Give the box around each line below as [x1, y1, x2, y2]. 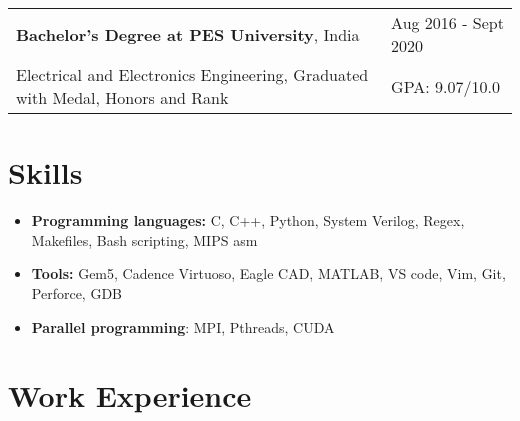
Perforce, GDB [31, 282, 122, 303]
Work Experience [8, 375, 252, 416]
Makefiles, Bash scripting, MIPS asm [31, 229, 258, 250]
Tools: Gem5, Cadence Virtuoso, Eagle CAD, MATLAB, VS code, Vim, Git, [31, 263, 506, 284]
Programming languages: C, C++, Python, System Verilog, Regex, [31, 210, 465, 231]
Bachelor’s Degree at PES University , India [16, 22, 360, 46]
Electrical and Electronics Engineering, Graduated [16, 63, 369, 86]
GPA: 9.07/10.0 [391, 74, 500, 98]
